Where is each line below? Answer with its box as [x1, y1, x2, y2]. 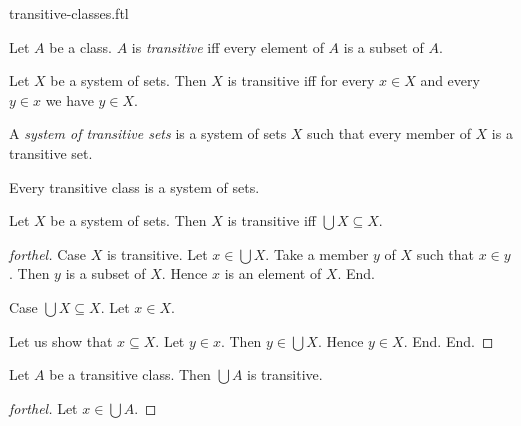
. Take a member [265, 243, 369, 264]
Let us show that [9, 330, 113, 351]
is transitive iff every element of [131, 36, 324, 57]
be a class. [49, 36, 112, 57]
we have [45, 89, 94, 110]
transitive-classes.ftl [9, 3, 129, 23]
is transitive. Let [106, 243, 208, 264]
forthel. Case [9, 243, 86, 264]
